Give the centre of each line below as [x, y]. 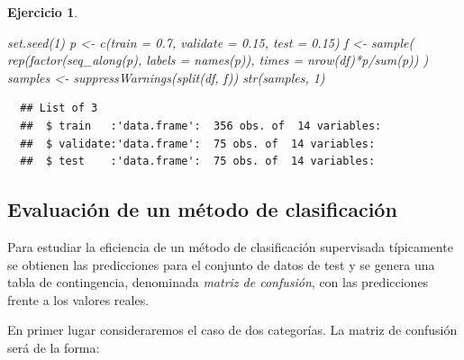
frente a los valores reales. [78, 299]
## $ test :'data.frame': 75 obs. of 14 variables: [198, 162]
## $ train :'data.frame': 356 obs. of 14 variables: [201, 126]
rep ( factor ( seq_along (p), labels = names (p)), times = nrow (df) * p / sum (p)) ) [218, 60]
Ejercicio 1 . [43, 12]
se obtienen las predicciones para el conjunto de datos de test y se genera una [221, 264]
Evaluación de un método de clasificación [202, 209]
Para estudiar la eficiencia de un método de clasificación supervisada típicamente [230, 246]
